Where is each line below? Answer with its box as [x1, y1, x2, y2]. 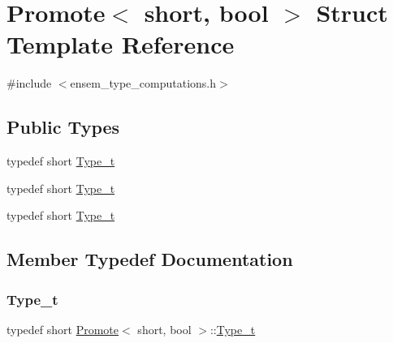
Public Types [6, 114, 120, 139]
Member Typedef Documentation [6, 247, 293, 272]
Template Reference [6, 28, 235, 61]
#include [6, 75, 52, 92]
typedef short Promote [6, 320, 119, 337]
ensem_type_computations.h [70, 75, 216, 92]
